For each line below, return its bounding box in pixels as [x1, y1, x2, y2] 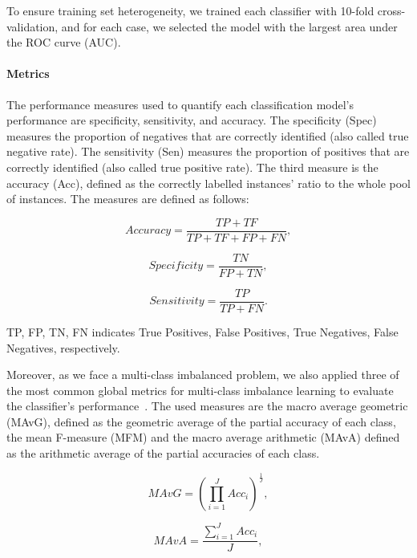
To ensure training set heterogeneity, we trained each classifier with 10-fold [6, 2, 374, 18]
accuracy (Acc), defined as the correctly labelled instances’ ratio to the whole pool [6, 174, 411, 191]
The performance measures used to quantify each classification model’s [6, 96, 354, 112]
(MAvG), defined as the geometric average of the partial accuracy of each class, [6, 413, 396, 430]
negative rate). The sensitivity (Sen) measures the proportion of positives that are [6, 143, 410, 160]
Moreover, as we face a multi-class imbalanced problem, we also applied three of [6, 366, 399, 383]
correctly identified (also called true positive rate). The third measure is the [6, 158, 379, 175]
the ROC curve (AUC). [6, 34, 121, 51]
